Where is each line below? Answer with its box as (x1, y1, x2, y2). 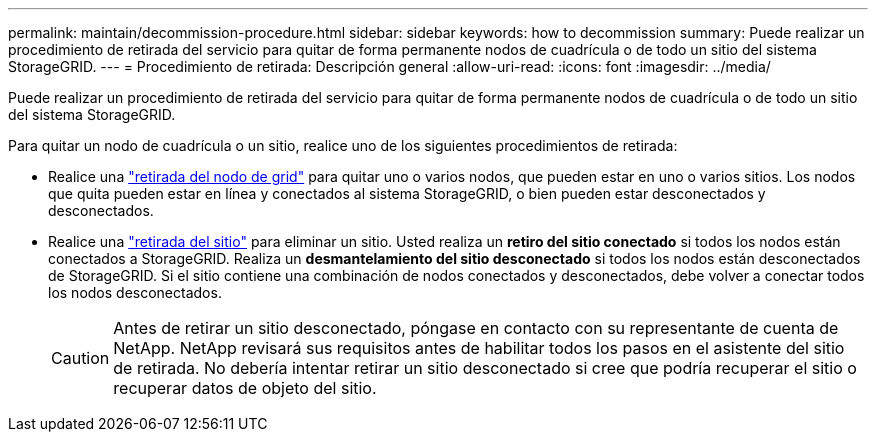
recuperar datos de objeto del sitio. (113, 378, 377, 398)
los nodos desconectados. (48, 284, 222, 301)
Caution (51, 348, 110, 368)
